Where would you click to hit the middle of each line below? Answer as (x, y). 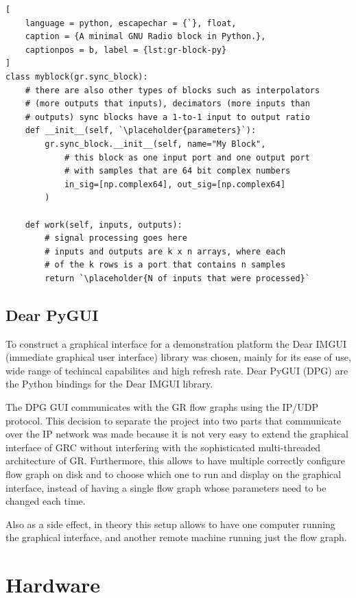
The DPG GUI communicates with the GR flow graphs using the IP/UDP (162, 407)
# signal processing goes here (116, 238)
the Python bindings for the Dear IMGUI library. (109, 384)
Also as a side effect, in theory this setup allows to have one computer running (170, 524)
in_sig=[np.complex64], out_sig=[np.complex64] (175, 184)
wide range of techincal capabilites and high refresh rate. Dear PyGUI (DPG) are (177, 370)
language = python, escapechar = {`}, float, (131, 23)
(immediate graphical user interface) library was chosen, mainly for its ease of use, (178, 357)
